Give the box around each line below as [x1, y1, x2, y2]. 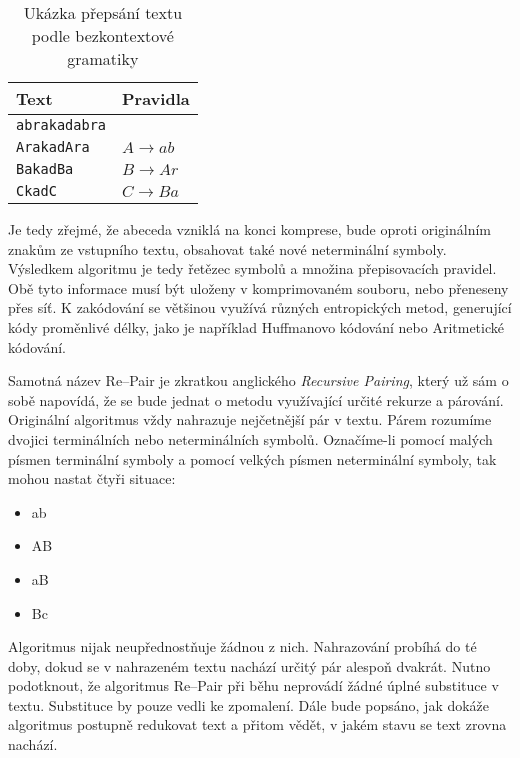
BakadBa [16, 161, 74, 177]
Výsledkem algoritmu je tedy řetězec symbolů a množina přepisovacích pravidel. [8, 258, 497, 279]
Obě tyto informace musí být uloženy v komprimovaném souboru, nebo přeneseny [8, 277, 509, 298]
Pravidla [122, 87, 190, 110]
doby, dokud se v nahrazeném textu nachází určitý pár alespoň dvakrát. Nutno [8, 655, 491, 676]
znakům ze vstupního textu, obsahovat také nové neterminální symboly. [8, 238, 447, 259]
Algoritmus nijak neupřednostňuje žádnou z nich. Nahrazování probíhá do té [8, 636, 477, 657]
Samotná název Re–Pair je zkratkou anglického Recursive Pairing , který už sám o [8, 370, 509, 391]
